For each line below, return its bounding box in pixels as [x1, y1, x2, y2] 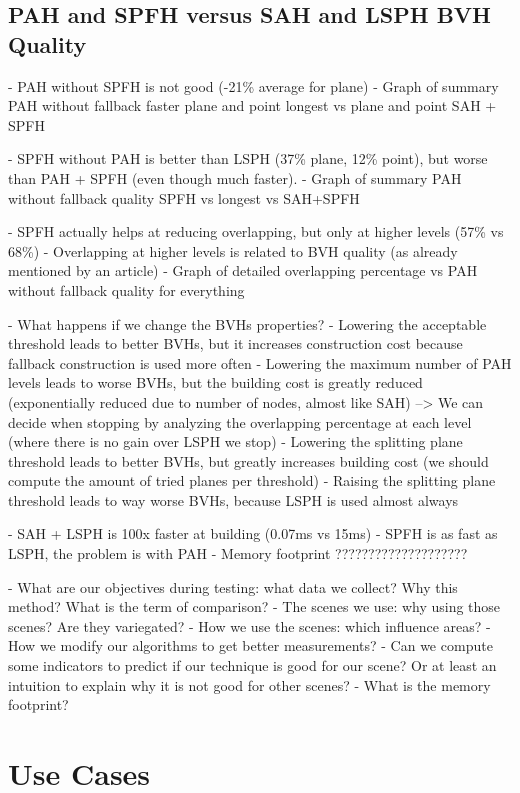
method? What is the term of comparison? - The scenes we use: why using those [8, 596, 501, 617]
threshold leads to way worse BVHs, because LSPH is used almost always [8, 489, 459, 510]
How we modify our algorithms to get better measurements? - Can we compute [8, 635, 493, 656]
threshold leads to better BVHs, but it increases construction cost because [8, 333, 463, 354]
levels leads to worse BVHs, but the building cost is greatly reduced [8, 372, 423, 393]
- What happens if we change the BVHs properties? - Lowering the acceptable [8, 313, 487, 334]
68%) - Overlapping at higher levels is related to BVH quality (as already [8, 240, 458, 261]
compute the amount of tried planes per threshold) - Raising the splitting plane [8, 470, 496, 491]
